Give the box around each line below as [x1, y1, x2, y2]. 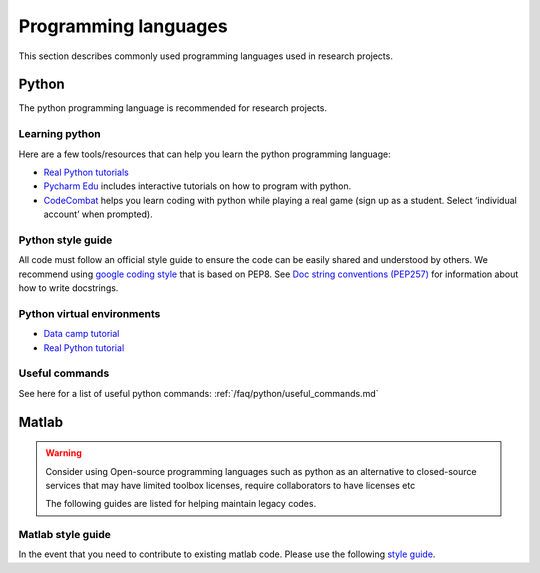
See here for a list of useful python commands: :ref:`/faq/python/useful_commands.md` [18, 387, 379, 399]
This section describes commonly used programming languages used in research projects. [18, 50, 394, 62]
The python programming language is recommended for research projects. [18, 102, 327, 114]
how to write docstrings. [18, 282, 119, 294]
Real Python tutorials [43, 166, 129, 178]
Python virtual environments [18, 306, 161, 320]
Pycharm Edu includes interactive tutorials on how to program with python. [43, 180, 352, 192]
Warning [45, 447, 82, 459]
